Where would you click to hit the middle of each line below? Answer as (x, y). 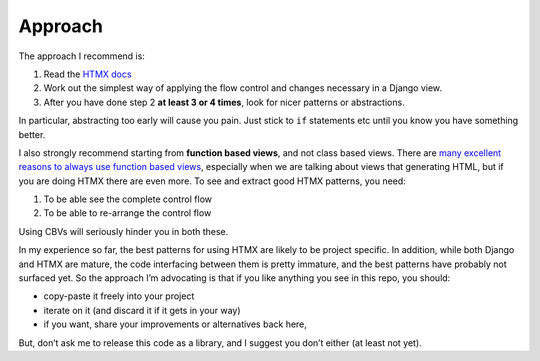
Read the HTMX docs (87, 74)
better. (32, 134)
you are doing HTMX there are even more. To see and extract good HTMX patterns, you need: (212, 181)
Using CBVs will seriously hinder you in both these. (123, 231)
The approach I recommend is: (81, 56)
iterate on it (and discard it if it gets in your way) (142, 310)
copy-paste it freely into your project (119, 296)
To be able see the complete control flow (127, 199)
